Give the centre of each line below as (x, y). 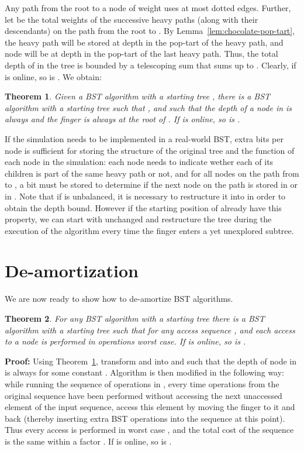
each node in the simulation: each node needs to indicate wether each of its (139, 162)
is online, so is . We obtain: (53, 76)
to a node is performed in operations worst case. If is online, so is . (125, 341)
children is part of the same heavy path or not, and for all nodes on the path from (152, 173)
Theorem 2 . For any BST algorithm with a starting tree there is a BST (135, 318)
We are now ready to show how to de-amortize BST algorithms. (119, 299)
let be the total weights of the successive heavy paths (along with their (132, 19)
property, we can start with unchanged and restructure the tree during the (138, 219)
